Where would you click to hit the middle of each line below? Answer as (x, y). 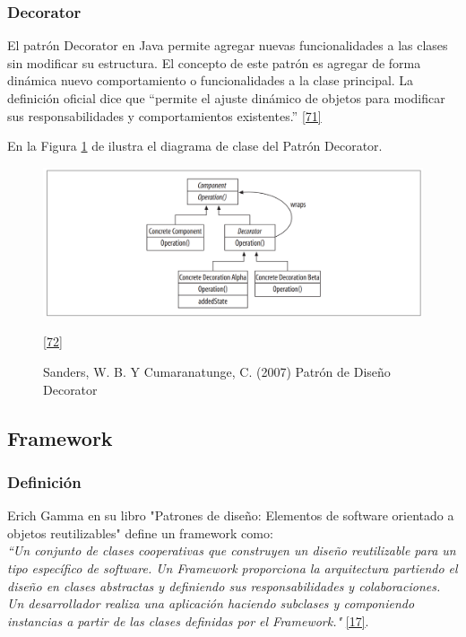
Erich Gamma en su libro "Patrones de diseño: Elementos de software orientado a (231, 515)
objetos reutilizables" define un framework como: (140, 532)
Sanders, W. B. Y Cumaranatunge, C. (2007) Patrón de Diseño (217, 371)
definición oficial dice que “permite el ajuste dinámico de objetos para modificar (226, 98)
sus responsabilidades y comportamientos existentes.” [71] (164, 115)
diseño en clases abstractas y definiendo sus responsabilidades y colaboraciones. (224, 585)
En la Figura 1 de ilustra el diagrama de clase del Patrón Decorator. (195, 146)
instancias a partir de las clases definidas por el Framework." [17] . (188, 620)
